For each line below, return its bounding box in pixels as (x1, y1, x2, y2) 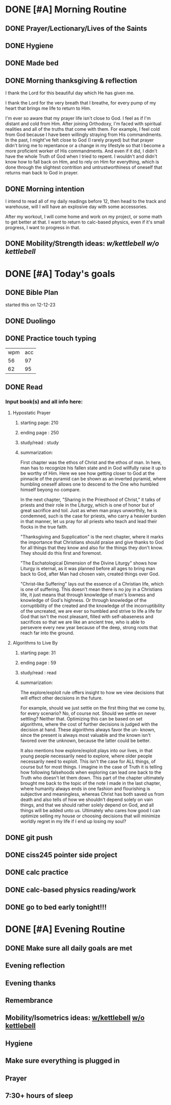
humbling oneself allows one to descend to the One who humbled (20, 481, 159, 488)
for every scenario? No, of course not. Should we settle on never (20, 710, 157, 716)
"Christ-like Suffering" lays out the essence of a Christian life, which (20, 581, 164, 587)
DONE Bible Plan (5, 288, 59, 297)
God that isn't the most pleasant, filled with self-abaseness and (20, 614, 154, 620)
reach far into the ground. (20, 630, 75, 636)
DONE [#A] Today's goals (5, 268, 115, 279)
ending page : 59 (20, 660, 56, 666)
